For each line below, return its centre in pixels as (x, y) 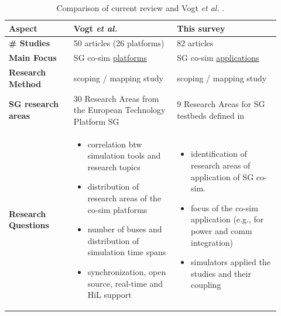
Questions (29, 225)
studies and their (221, 273)
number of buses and (125, 229)
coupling (206, 285)
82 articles (195, 43)
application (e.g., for (227, 219)
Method (25, 83)
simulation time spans (127, 252)
